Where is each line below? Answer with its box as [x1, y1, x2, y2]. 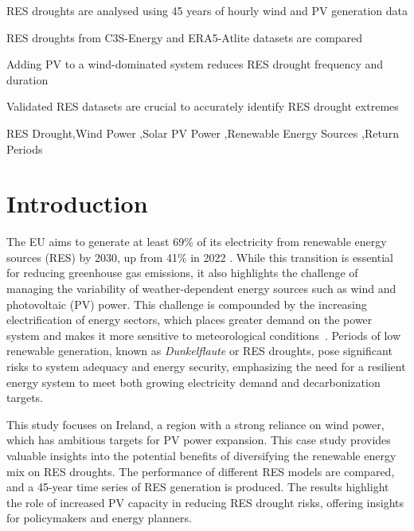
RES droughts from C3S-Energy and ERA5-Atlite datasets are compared [6, 29, 363, 45]
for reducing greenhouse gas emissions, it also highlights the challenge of [6, 264, 358, 281]
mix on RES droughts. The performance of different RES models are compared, [6, 463, 395, 479]
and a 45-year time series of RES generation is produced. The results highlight [6, 478, 389, 495]
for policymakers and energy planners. [6, 510, 192, 526]
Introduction [6, 187, 148, 220]
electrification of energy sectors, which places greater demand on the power [6, 311, 373, 328]
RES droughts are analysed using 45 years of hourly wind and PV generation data [6, 2, 408, 18]
